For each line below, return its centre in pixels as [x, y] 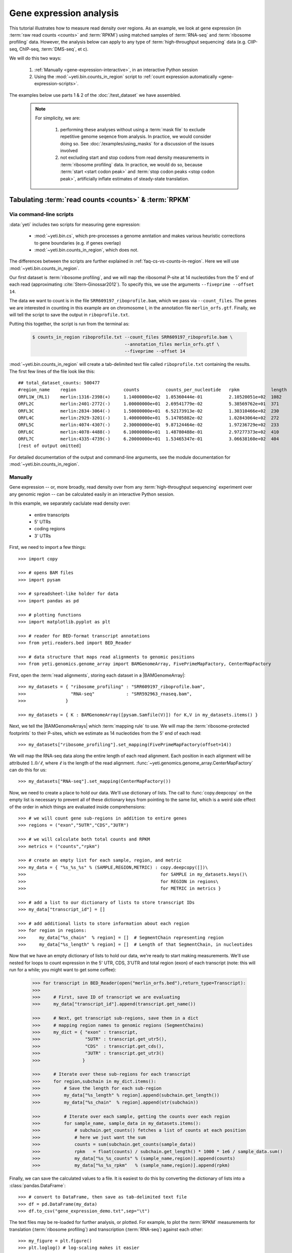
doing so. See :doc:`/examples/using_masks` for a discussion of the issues [137, 143]
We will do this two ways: [35, 58]
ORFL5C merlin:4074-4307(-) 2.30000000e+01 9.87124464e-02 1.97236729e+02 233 [149, 425]
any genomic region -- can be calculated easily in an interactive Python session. [92, 494]
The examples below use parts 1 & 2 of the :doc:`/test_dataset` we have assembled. [95, 95]
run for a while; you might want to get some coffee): [63, 970]
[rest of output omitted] [50, 446]
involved [69, 151]
